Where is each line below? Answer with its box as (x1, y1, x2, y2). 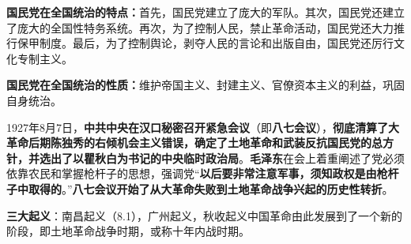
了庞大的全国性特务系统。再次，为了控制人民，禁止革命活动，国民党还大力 (6, 19, 394, 36)
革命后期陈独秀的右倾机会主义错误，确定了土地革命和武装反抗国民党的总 (6, 134, 383, 151)
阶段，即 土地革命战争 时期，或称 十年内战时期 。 (6, 223, 250, 239)
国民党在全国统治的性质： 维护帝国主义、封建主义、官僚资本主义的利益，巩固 (6, 77, 405, 93)
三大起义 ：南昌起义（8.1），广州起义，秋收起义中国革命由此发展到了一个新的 (6, 207, 402, 223)
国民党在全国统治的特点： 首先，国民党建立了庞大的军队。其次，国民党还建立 (6, 4, 405, 20)
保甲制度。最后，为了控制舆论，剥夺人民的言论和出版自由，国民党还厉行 (17, 35, 394, 51)
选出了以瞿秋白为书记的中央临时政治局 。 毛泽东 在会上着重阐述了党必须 (39, 149, 405, 166)
